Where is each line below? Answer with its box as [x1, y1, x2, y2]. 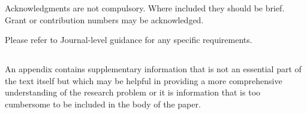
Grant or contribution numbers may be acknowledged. [5, 13, 204, 26]
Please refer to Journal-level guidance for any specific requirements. [5, 33, 252, 46]
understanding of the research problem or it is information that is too [5, 86, 261, 98]
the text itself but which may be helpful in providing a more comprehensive [5, 74, 282, 87]
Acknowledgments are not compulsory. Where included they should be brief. [5, 2, 285, 14]
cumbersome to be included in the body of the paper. [5, 97, 201, 110]
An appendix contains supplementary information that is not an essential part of [5, 63, 302, 75]
